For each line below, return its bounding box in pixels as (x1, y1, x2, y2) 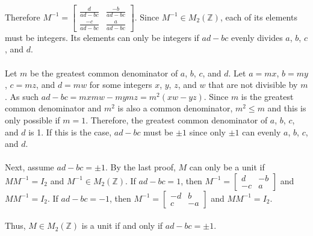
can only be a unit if (189, 161, 265, 173)
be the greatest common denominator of (30, 66, 178, 79)
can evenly (242, 125, 281, 138)
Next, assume (5, 161, 54, 173)
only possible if (5, 113, 60, 126)
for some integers (89, 78, 152, 91)
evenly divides (231, 31, 283, 43)
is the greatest (241, 90, 294, 102)
